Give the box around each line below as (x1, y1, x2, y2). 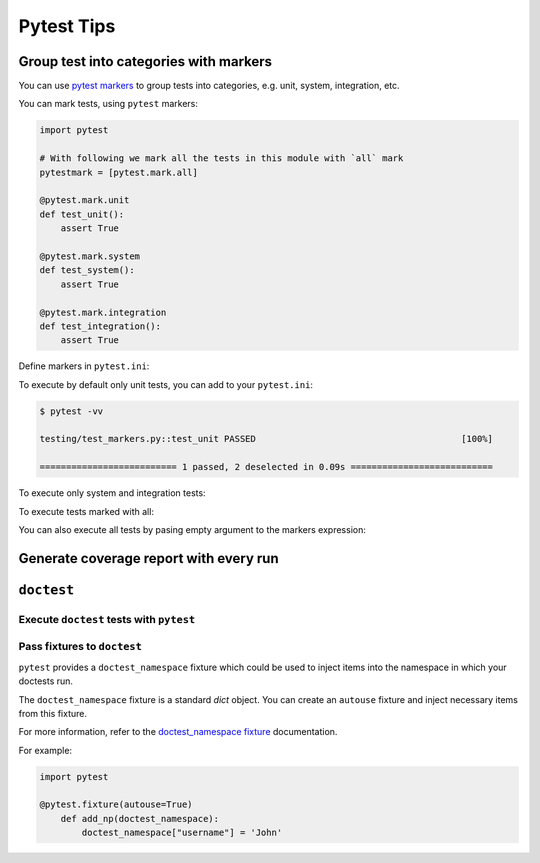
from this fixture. (18, 707, 87, 719)
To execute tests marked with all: (18, 505, 155, 517)
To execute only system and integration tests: (18, 487, 206, 499)
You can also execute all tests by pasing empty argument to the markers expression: (18, 523, 367, 535)
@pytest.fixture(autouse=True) (39, 799, 194, 810)
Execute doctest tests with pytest (18, 612, 196, 626)
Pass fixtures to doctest (18, 640, 142, 654)
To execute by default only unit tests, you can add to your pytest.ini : (18, 378, 314, 390)
